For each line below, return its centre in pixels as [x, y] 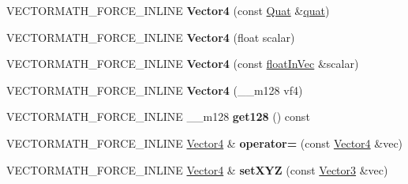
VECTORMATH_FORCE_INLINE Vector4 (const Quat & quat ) [168, 10]
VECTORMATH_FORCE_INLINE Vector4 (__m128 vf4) [155, 90]
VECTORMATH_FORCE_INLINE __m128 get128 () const [158, 116]
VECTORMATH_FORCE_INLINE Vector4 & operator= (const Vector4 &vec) [205, 143]
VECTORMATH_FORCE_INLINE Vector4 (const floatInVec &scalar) [183, 64]
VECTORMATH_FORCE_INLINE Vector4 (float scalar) [151, 37]
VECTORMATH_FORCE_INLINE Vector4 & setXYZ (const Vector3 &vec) [197, 169]
